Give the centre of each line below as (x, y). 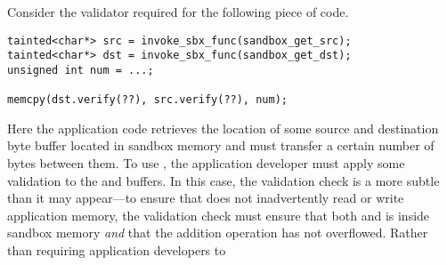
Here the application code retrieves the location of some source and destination (223, 128)
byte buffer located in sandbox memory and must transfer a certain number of (221, 145)
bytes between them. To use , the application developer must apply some (206, 163)
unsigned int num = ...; (81, 70)
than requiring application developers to (117, 250)
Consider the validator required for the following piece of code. (178, 12)
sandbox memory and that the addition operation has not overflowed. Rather (218, 233)
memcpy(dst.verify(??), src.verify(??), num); (147, 100)
